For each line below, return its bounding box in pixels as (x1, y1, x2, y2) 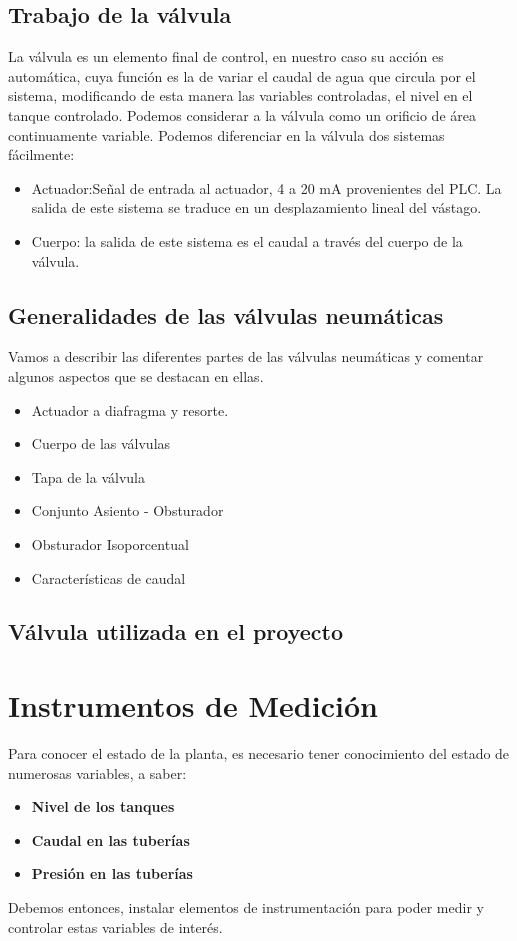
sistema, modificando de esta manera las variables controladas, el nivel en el (8, 85, 473, 106)
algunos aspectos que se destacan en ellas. (8, 365, 264, 386)
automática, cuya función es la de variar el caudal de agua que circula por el (8, 65, 476, 86)
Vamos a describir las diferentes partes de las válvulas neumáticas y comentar (8, 346, 484, 367)
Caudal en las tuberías (31, 829, 190, 850)
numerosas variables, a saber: (8, 762, 187, 783)
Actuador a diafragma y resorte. (31, 399, 229, 420)
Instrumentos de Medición (8, 685, 378, 726)
